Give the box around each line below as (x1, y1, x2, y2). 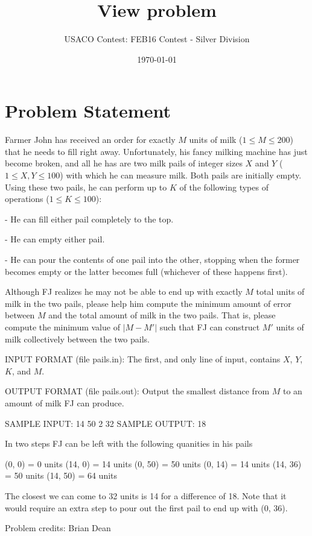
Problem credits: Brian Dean (5, 522, 111, 534)
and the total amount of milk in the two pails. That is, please (48, 309, 276, 321)
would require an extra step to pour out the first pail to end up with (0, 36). (5, 501, 288, 514)
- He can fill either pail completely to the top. (5, 212, 174, 225)
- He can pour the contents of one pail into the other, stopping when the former (5, 253, 300, 265)
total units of (256, 285, 305, 298)
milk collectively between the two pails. (5, 332, 150, 345)
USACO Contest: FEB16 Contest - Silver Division (64, 33, 250, 45)
